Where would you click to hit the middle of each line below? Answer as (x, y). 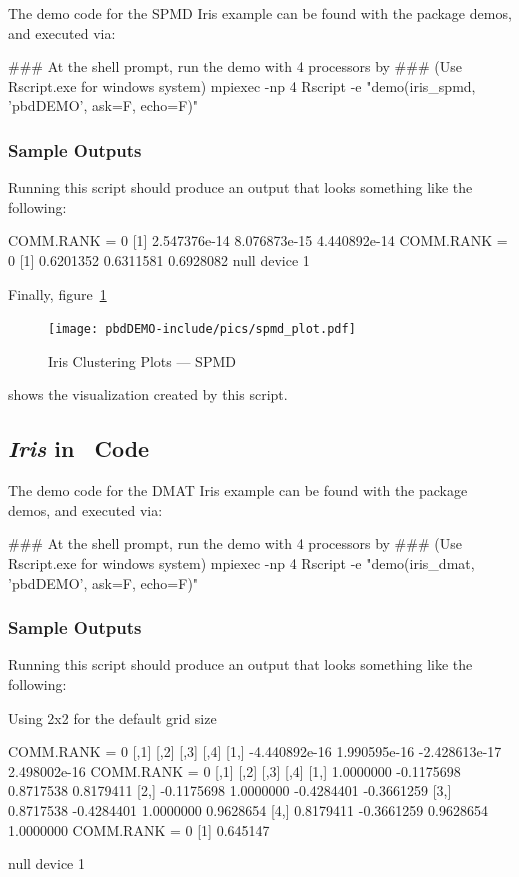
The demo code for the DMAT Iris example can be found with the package (238, 490)
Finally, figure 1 (57, 293)
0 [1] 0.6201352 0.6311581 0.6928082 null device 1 (159, 259)
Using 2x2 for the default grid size (112, 717)
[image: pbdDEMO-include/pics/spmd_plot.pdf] (202, 329)
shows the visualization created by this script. (148, 394)
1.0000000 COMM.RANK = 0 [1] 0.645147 (139, 829)
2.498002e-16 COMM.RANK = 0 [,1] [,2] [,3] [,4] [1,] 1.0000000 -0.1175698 (234, 770)
